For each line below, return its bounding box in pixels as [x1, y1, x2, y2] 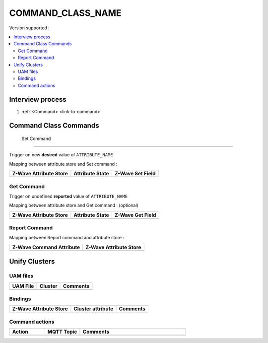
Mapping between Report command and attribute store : [9, 235, 124, 241]
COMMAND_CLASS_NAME [9, 7, 122, 18]
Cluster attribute [73, 305, 114, 312]
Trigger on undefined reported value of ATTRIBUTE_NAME [9, 193, 128, 199]
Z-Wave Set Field [114, 170, 156, 177]
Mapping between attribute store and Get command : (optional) [9, 203, 138, 208]
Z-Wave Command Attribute [12, 244, 80, 251]
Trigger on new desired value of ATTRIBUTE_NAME [9, 152, 113, 158]
